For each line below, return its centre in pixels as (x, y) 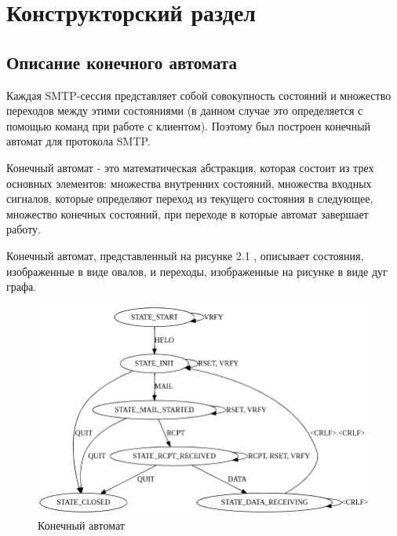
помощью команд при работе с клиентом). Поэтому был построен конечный (189, 125)
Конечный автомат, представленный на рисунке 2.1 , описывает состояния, (185, 255)
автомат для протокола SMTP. (78, 141)
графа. (22, 286)
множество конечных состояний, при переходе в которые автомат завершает (188, 213)
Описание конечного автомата (122, 62)
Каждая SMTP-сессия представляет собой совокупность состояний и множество (199, 95)
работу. (24, 229)
